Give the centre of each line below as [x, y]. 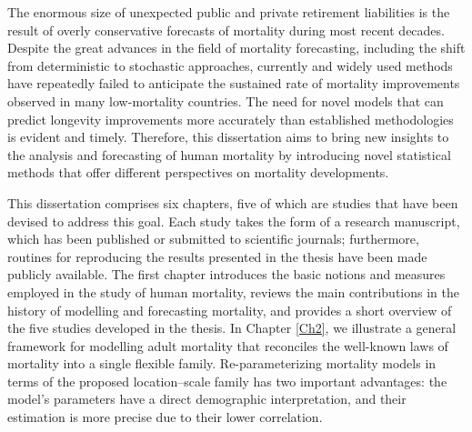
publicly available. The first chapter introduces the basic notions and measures [226, 274]
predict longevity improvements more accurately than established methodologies [231, 119]
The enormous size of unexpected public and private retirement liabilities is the [229, 12]
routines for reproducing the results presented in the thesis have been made [217, 256]
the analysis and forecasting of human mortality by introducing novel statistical [229, 154]
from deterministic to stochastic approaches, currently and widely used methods [230, 65]
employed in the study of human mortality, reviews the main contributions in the [233, 291]
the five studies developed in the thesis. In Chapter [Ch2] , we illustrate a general [232, 328]
